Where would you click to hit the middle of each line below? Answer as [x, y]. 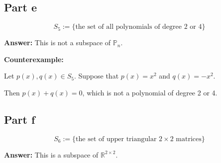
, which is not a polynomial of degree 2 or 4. [150, 92]
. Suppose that [96, 76]
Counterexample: [34, 59]
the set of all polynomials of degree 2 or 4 [139, 27]
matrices [189, 139]
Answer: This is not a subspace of [57, 42]
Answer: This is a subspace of [51, 154]
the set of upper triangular [116, 139]
